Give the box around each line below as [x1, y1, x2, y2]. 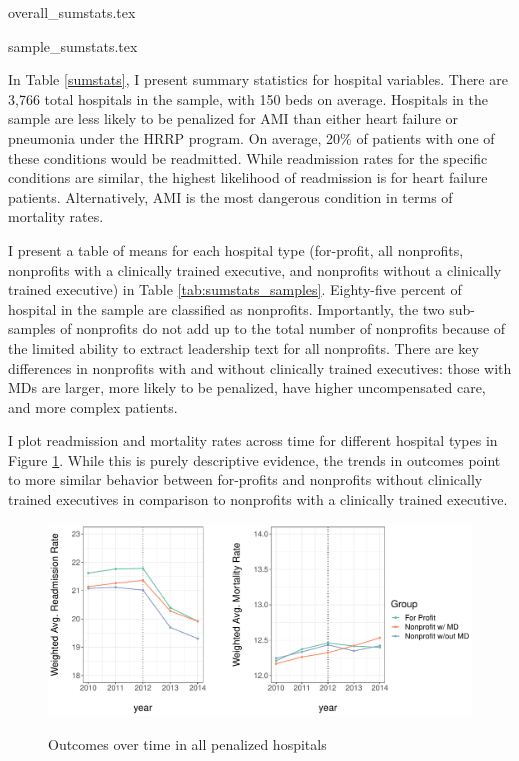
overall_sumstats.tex [8, 2, 136, 22]
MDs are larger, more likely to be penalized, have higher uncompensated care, [8, 377, 486, 398]
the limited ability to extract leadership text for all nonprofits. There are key [8, 337, 479, 358]
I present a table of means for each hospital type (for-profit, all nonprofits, [8, 239, 464, 260]
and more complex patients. [8, 396, 178, 417]
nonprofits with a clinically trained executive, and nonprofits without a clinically [8, 259, 502, 280]
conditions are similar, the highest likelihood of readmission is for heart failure [8, 167, 488, 188]
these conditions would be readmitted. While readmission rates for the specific [8, 147, 488, 168]
